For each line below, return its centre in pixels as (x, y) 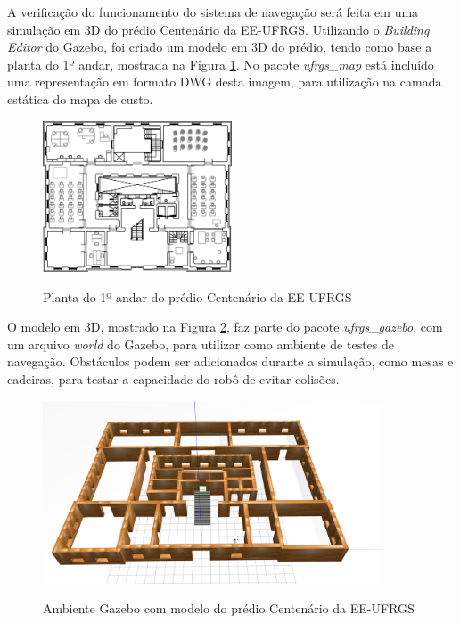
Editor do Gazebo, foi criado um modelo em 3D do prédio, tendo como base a (220, 47)
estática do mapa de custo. (80, 98)
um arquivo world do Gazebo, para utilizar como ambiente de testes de (201, 344)
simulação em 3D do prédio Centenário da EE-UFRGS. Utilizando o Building (218, 29)
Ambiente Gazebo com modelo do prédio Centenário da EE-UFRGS (229, 608)
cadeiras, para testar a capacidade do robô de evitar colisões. (173, 379)
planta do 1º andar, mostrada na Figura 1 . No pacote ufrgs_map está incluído (221, 64)
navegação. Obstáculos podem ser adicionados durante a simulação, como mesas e (230, 361)
